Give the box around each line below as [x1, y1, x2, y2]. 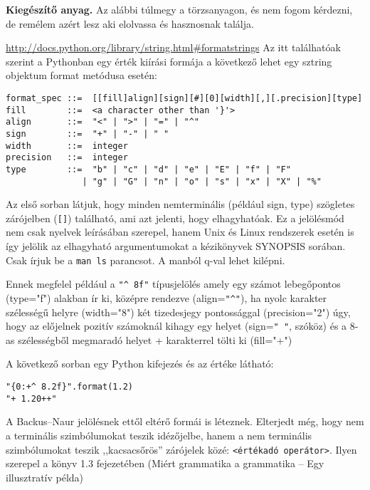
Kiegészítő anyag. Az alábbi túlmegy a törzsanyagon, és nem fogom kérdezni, [6, 2, 353, 16]
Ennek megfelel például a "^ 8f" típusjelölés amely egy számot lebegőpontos [6, 276, 341, 291]
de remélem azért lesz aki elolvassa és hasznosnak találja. [6, 16, 254, 31]
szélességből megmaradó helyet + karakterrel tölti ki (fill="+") [18, 332, 292, 347]
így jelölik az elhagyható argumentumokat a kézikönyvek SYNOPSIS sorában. [6, 239, 346, 254]
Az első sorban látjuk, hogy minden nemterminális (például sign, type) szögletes [6, 197, 355, 212]
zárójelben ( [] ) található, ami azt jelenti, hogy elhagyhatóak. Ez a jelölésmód [6, 210, 344, 225]
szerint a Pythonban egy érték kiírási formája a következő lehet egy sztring [6, 53, 332, 68]
